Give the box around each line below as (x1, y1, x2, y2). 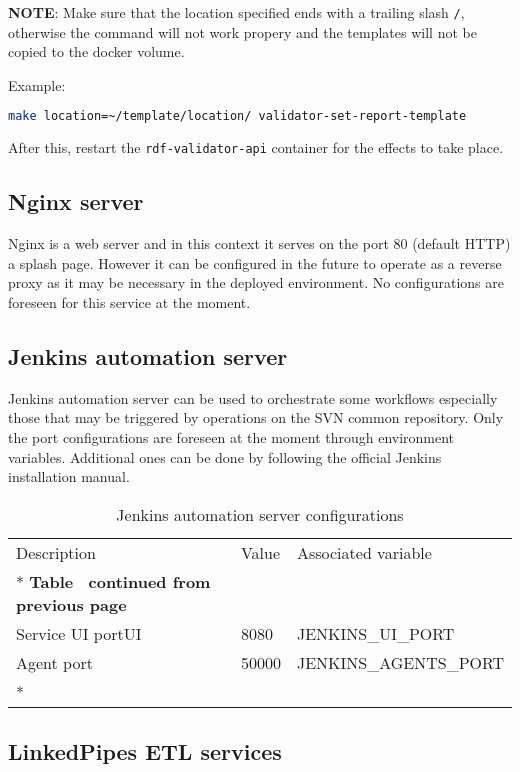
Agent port (16, 650, 93, 674)
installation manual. (8, 466, 130, 487)
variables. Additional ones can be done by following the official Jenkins (8, 446, 442, 467)
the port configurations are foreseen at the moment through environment (8, 426, 455, 447)
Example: (8, 74, 66, 95)
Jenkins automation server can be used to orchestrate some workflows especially (8, 387, 498, 408)
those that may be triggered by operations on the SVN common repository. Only (8, 407, 504, 428)
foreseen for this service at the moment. (8, 291, 251, 312)
